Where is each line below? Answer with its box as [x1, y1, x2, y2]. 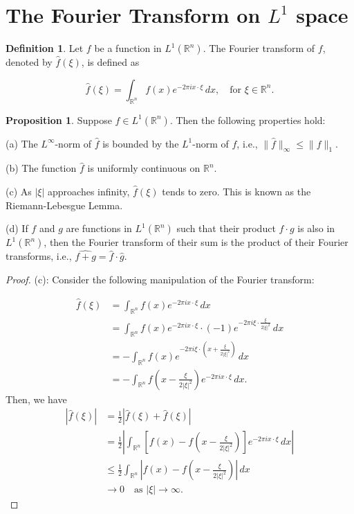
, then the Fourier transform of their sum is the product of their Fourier [44, 235, 348, 249]
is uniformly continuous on [87, 161, 201, 175]
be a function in [94, 41, 162, 55]
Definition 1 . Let [6, 41, 84, 55]
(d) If [6, 221, 28, 236]
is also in [297, 221, 335, 236]
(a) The [6, 136, 38, 150]
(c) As [6, 184, 32, 198]
